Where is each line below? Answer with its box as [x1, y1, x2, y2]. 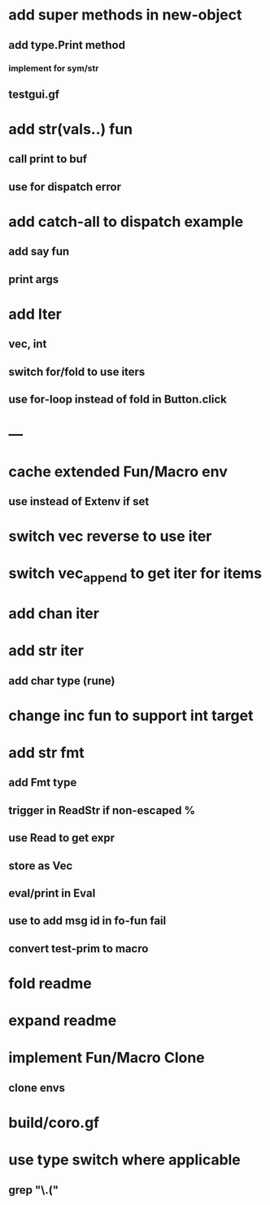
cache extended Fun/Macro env [8, 462, 228, 481]
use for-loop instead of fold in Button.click [8, 393, 228, 407]
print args [8, 272, 59, 286]
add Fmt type [8, 776, 77, 790]
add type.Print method [8, 38, 126, 52]
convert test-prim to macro [8, 942, 149, 955]
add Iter [8, 305, 63, 324]
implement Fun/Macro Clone [8, 1049, 205, 1067]
